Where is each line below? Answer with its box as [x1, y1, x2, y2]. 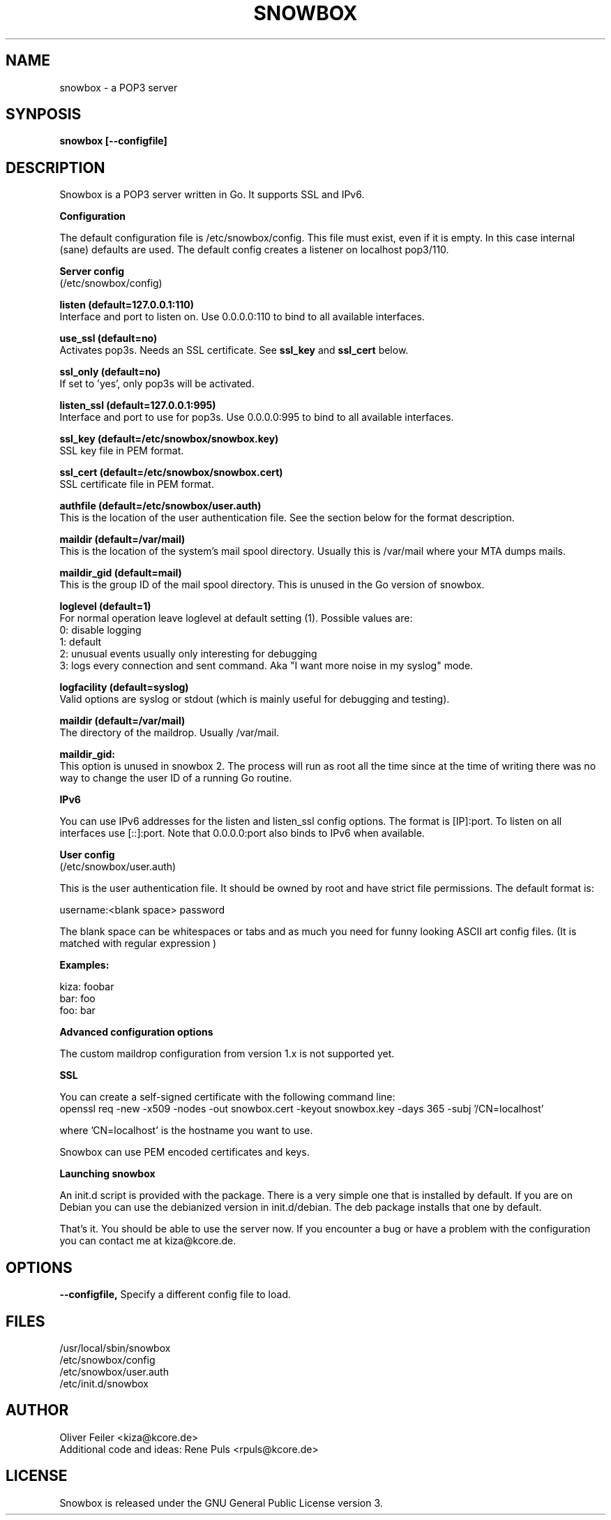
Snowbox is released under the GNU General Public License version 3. [59, 1496, 383, 1509]
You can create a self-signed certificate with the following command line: [59, 1091, 395, 1103]
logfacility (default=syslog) [59, 681, 189, 694]
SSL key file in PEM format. [59, 445, 184, 457]
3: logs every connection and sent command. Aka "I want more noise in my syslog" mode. [59, 660, 474, 672]
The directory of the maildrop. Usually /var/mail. [59, 727, 280, 739]
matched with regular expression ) [59, 937, 217, 950]
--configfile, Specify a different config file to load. [59, 1288, 291, 1301]
